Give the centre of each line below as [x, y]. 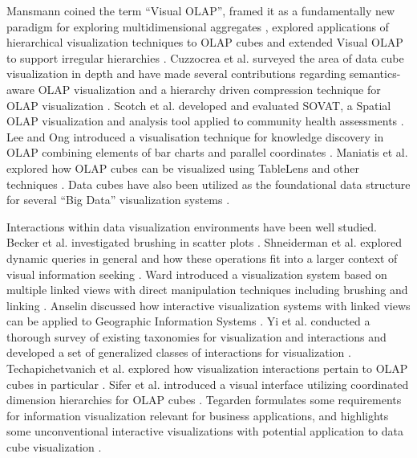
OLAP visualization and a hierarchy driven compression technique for [209, 89]
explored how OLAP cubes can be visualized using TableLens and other [183, 168]
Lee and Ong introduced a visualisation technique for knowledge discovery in [195, 136]
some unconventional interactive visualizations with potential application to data [205, 431]
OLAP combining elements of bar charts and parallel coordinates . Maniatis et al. [207, 152]
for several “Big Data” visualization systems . [118, 200]
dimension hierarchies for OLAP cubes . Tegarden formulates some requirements [204, 400]
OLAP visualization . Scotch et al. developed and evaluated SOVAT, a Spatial [199, 105]
